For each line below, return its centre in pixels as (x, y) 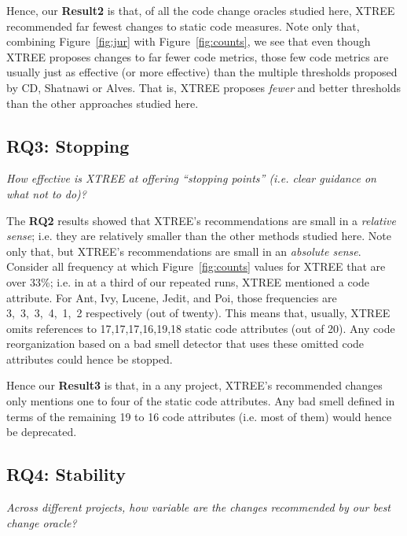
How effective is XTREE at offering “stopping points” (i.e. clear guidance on (191, 178)
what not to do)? (46, 193)
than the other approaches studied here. (103, 103)
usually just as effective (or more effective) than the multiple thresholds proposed (202, 72)
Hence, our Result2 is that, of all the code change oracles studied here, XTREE (201, 10)
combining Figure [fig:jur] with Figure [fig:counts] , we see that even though (189, 41)
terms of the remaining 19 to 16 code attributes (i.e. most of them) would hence (199, 416)
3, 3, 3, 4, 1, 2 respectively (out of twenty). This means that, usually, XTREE (198, 313)
